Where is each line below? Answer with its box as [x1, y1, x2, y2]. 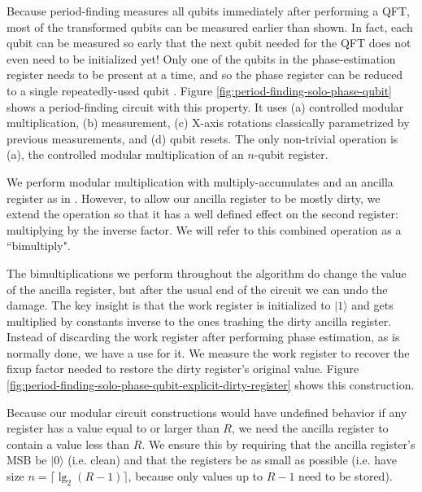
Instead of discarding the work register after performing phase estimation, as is [7, 328, 400, 345]
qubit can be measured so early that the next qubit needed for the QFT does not [7, 34, 411, 51]
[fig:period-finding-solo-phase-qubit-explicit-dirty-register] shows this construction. [7, 376, 415, 393]
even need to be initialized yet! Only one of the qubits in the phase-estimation [7, 50, 396, 67]
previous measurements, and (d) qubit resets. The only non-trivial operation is [7, 130, 398, 147]
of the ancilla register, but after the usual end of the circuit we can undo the [7, 280, 388, 297]
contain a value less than [7, 435, 130, 452]
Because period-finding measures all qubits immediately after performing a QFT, [7, 2, 410, 19]
